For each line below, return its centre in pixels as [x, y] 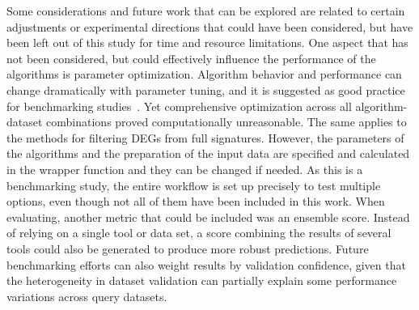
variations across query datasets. [87, 296]
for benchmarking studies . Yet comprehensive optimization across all [179, 106]
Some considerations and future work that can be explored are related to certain [206, 11]
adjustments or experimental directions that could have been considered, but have [210, 26]
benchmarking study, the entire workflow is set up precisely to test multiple [194, 185]
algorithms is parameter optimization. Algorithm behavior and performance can [204, 74]
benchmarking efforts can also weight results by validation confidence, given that [206, 264]
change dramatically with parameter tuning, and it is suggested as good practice [206, 89]
